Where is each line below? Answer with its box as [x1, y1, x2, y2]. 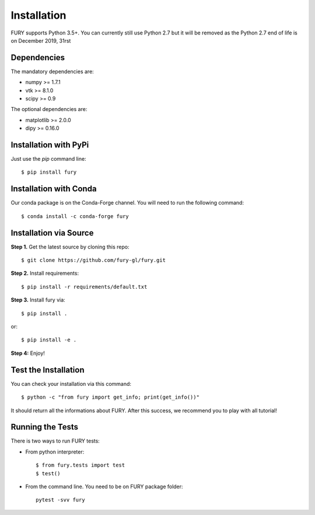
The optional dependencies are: [10, 106, 87, 113]
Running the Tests [10, 422, 79, 432]
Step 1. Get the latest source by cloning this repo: [10, 243, 129, 250]
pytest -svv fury [36, 497, 85, 503]
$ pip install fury [21, 169, 77, 175]
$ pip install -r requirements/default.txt [21, 284, 148, 290]
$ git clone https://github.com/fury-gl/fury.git [21, 257, 166, 264]
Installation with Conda [10, 184, 97, 194]
